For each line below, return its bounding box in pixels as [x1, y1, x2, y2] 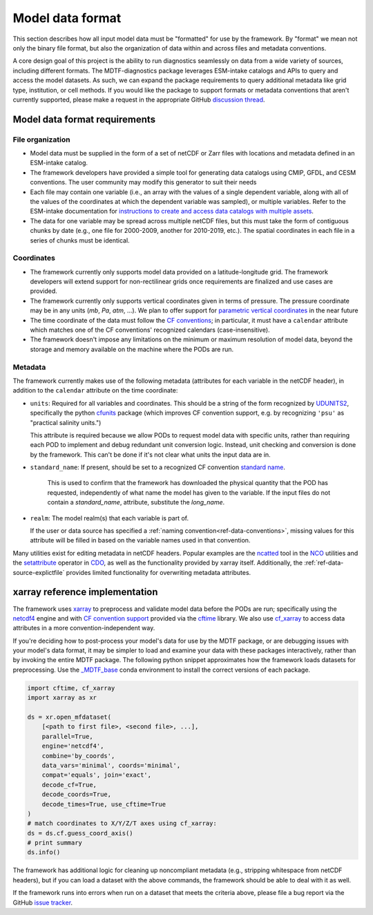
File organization [12, 135, 70, 144]
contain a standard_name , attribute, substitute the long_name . [47, 498, 225, 507]
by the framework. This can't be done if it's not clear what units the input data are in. [30, 450, 271, 459]
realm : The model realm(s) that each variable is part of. [30, 513, 189, 522]
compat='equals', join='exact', [41, 771, 152, 779]
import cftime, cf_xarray [27, 684, 115, 692]
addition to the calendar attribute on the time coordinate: [12, 386, 178, 395]
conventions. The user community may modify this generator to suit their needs [30, 178, 257, 187]
